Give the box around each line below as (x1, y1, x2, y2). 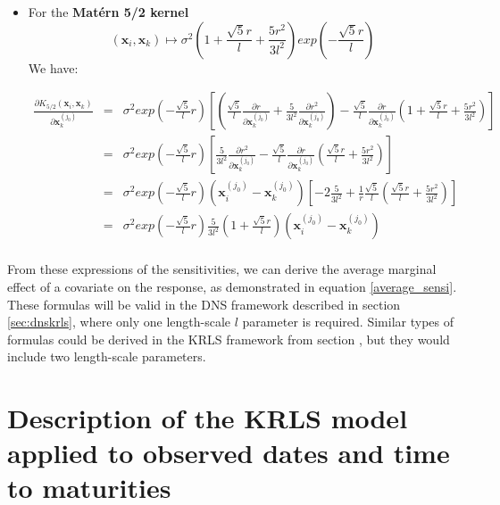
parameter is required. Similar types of (242, 312, 454, 331)
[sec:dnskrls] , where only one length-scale (7, 312, 231, 331)
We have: (28, 58, 79, 77)
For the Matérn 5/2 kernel (28, 3, 189, 21)
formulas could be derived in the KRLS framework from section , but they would (7, 329, 450, 348)
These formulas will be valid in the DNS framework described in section (7, 294, 401, 313)
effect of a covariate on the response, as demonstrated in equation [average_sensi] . (7, 277, 457, 295)
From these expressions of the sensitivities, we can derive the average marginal (7, 260, 437, 278)
